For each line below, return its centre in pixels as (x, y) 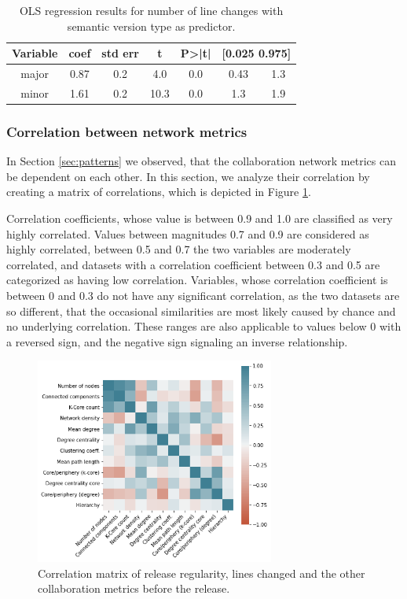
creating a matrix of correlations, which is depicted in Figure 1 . (159, 192)
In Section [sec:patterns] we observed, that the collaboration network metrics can (201, 161)
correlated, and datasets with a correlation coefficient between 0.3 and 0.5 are (193, 264)
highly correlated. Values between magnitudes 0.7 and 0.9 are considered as (188, 233)
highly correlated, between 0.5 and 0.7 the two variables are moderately (179, 249)
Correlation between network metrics (127, 131)
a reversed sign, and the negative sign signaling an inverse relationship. (177, 341)
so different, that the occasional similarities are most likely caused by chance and (201, 311)
